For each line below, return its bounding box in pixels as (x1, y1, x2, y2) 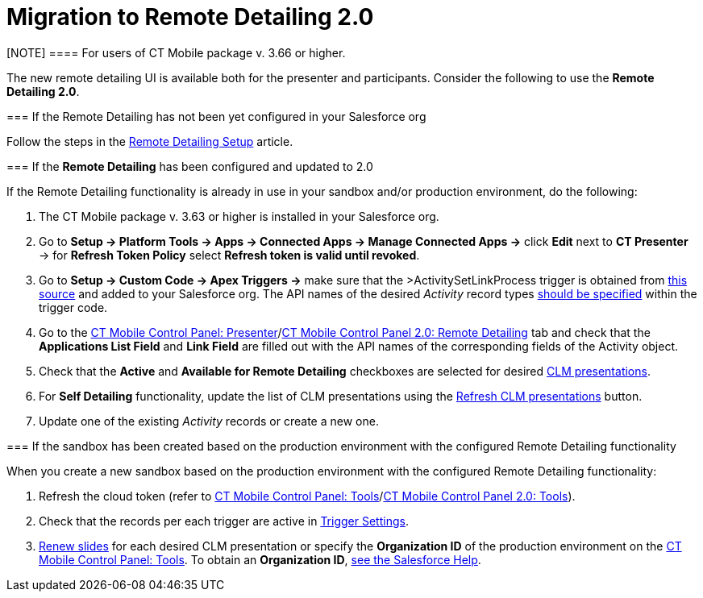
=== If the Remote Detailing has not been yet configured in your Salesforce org (6, 109, 426, 123)
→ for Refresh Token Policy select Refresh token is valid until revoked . (39, 247, 420, 262)
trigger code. (39, 300, 108, 314)
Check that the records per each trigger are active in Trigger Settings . (39, 513, 409, 528)
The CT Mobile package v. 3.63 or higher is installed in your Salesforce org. (39, 209, 439, 223)
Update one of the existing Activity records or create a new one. (39, 413, 379, 428)
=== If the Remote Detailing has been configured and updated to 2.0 (6, 159, 373, 173)
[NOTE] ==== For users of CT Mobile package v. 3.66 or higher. (6, 45, 346, 60)
